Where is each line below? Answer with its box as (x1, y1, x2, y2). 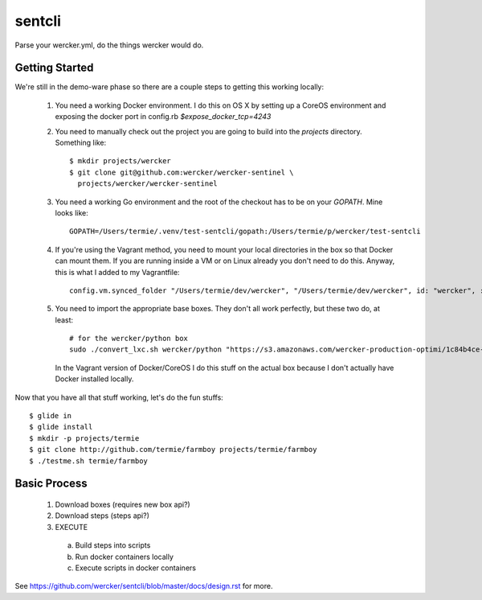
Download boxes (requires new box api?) (55, 499, 190, 510)
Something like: (55, 138, 107, 148)
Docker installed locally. (55, 374, 134, 384)
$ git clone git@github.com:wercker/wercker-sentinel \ (69, 167, 294, 177)
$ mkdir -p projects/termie (29, 434, 140, 442)
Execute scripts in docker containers (75, 563, 197, 573)
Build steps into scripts (75, 540, 151, 550)
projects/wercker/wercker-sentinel (77, 179, 219, 188)
